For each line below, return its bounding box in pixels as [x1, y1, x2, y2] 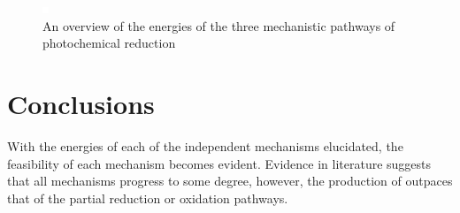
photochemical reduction [42, 34, 176, 52]
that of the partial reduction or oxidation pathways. [7, 188, 288, 207]
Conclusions [7, 85, 155, 121]
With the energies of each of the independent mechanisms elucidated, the [7, 136, 403, 155]
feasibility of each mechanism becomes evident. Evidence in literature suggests [7, 154, 432, 172]
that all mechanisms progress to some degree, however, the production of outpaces [7, 171, 453, 190]
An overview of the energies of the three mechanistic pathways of [42, 16, 395, 34]
